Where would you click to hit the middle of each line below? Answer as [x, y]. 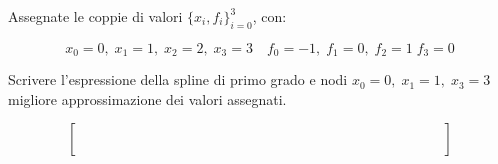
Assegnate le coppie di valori [95, 16]
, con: [269, 16]
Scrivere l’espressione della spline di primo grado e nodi [178, 79]
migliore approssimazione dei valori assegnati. [147, 98]
